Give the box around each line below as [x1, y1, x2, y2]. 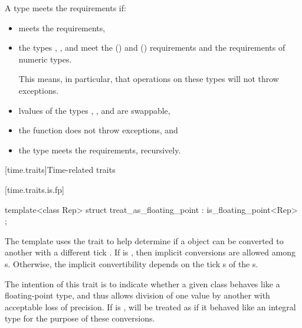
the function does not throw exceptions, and [18, 124, 178, 136]
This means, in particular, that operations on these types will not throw [18, 73, 279, 85]
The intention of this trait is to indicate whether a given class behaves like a [5, 277, 280, 290]
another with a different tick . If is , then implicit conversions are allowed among [5, 246, 296, 258]
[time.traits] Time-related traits [5, 163, 116, 176]
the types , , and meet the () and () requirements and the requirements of [18, 41, 285, 54]
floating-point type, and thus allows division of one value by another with [5, 289, 270, 301]
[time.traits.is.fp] [5, 183, 64, 195]
